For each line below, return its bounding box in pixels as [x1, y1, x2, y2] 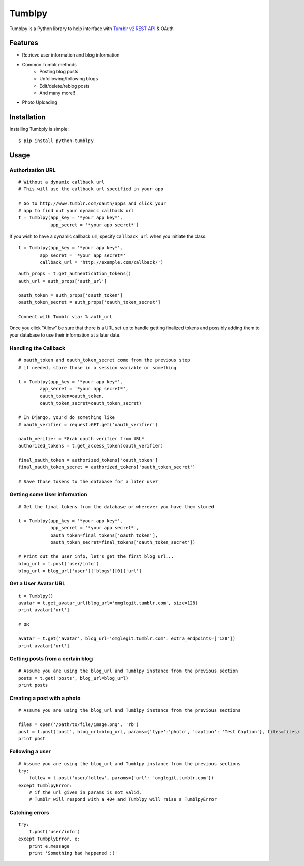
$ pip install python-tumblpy [18, 138, 94, 144]
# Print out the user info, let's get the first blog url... [18, 553, 174, 560]
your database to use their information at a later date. [9, 332, 121, 338]
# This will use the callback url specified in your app [18, 186, 164, 192]
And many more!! [39, 90, 76, 96]
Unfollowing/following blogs [39, 75, 98, 81]
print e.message [28, 843, 70, 849]
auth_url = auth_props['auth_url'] [18, 278, 107, 284]
